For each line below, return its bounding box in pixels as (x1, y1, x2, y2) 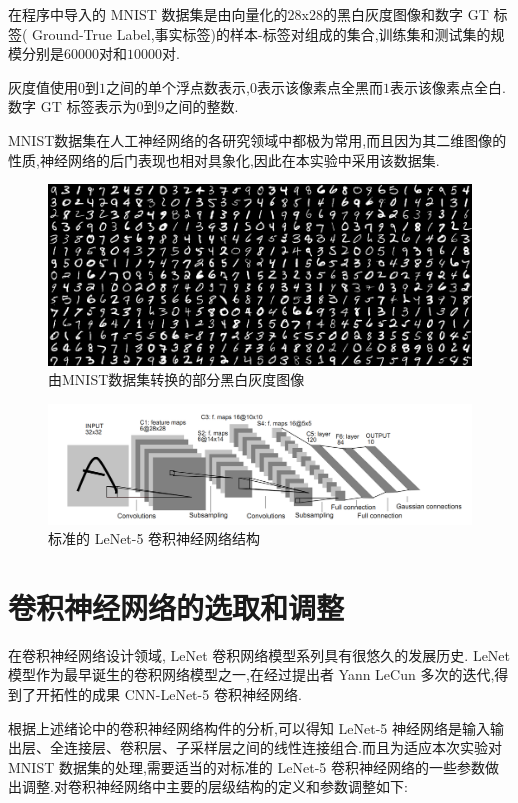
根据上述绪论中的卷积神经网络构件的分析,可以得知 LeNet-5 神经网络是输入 (8, 717, 491, 738)
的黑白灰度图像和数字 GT (323, 4, 489, 24)
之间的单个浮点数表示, (106, 76, 250, 97)
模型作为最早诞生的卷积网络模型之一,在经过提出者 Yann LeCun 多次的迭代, (8, 664, 495, 685)
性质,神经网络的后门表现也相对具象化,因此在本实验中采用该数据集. (8, 149, 440, 170)
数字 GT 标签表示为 (8, 96, 137, 117)
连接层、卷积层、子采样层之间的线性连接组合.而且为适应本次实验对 (63, 737, 502, 758)
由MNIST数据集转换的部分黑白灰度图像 (48, 369, 305, 390)
